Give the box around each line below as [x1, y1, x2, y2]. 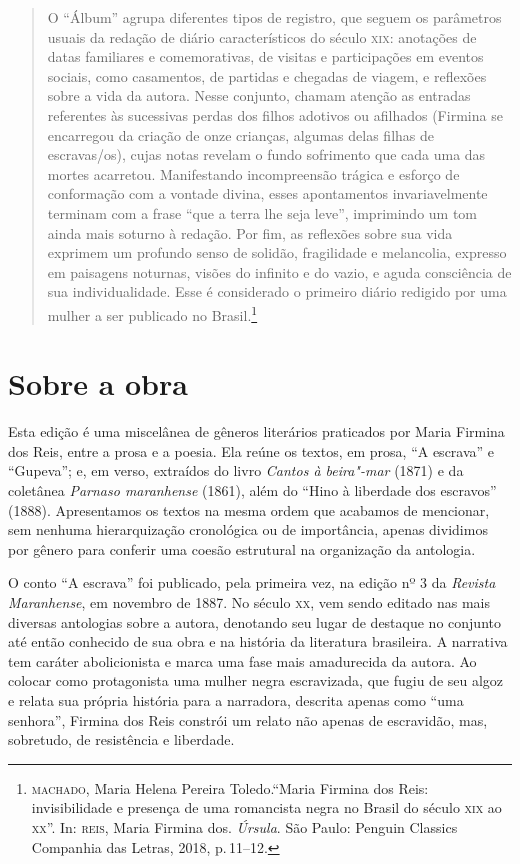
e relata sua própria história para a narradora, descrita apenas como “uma [8, 690, 464, 710]
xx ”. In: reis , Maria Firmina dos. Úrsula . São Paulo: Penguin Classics [31, 816, 458, 837]
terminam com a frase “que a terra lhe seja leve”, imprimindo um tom [47, 202, 478, 223]
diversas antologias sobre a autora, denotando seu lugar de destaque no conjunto [8, 611, 501, 632]
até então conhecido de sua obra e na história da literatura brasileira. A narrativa [8, 631, 508, 652]
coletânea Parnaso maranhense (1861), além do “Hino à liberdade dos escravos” [8, 480, 497, 501]
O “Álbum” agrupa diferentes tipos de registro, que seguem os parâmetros [47, 7, 502, 27]
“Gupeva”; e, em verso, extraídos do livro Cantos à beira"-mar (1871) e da [8, 460, 464, 481]
